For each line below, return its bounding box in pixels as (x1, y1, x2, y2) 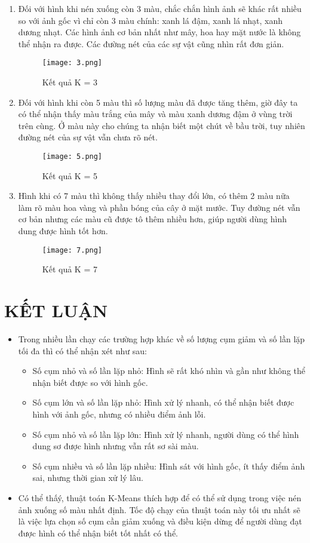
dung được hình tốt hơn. (18, 225, 108, 237)
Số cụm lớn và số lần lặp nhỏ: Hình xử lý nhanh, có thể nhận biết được (32, 396, 294, 409)
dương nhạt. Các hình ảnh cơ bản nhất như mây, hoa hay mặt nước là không (18, 26, 301, 38)
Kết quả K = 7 (42, 263, 97, 275)
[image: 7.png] (42, 246, 103, 254)
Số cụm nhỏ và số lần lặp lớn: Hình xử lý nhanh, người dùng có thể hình (32, 428, 299, 440)
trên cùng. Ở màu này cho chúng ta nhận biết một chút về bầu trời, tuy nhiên (18, 119, 305, 131)
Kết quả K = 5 (42, 169, 97, 182)
